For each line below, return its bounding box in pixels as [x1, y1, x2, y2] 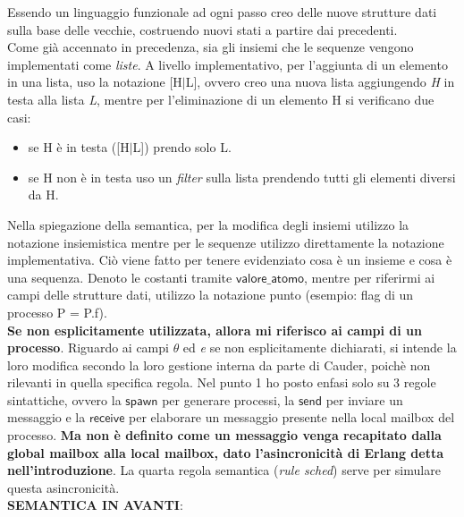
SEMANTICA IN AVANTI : [7, 496, 183, 514]
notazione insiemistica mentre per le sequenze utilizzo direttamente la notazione [7, 233, 444, 251]
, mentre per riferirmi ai [304, 267, 435, 286]
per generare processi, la [162, 390, 295, 409]
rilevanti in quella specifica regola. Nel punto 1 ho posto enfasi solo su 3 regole [7, 373, 436, 392]
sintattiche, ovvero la [7, 390, 122, 409]
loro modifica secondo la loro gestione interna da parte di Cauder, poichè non [7, 355, 431, 374]
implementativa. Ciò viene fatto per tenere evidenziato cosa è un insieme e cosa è [7, 250, 452, 269]
